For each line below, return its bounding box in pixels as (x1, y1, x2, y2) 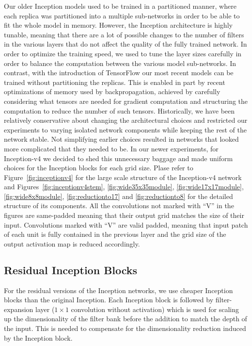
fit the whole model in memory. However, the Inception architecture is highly (4, 20, 233, 30)
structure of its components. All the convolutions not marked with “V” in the (4, 200, 234, 211)
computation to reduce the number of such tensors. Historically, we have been (4, 105, 235, 115)
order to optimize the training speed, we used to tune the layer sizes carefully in (4, 48, 242, 58)
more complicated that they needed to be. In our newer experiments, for (4, 143, 219, 153)
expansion (4, 304, 33, 314)
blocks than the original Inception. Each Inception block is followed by (4, 295, 214, 305)
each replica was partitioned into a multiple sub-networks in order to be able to (4, 10, 240, 20)
